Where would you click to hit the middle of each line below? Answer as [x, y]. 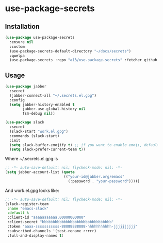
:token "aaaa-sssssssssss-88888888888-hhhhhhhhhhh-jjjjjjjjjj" [72, 226]
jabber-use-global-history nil [54, 109]
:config [17, 100]
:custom [17, 47]
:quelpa [17, 56]
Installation [22, 26]
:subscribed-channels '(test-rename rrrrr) [52, 231]
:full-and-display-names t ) [35, 235]
